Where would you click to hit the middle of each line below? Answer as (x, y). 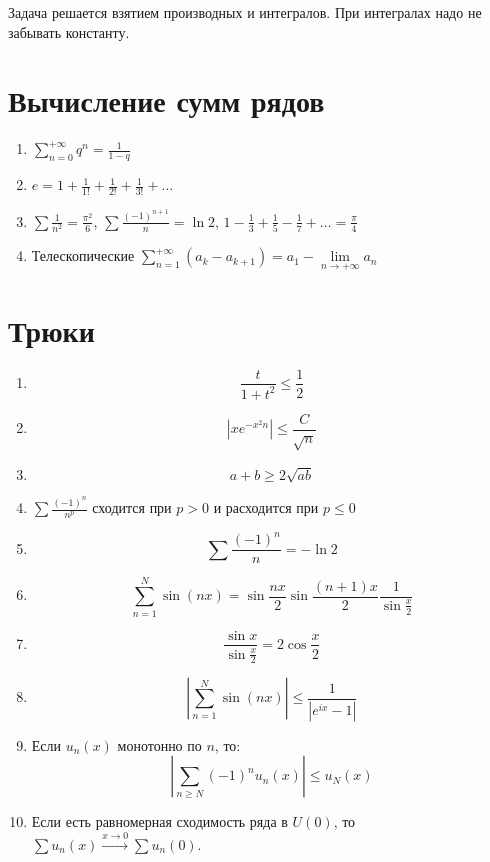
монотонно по (159, 744)
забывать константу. (69, 31)
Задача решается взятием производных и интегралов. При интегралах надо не (245, 12)
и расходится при (266, 507)
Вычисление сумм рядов (166, 100)
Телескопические (83, 255)
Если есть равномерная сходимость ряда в (159, 821)
